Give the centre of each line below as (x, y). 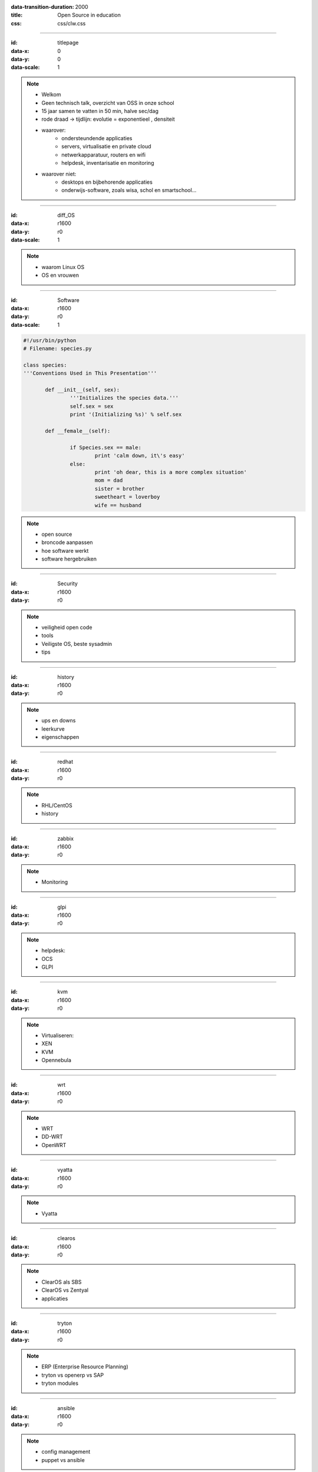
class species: (45, 365)
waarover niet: (59, 174)
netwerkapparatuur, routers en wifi (104, 155)
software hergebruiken (69, 559)
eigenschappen (60, 737)
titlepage (68, 43)
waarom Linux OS (63, 267)
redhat (65, 762)
